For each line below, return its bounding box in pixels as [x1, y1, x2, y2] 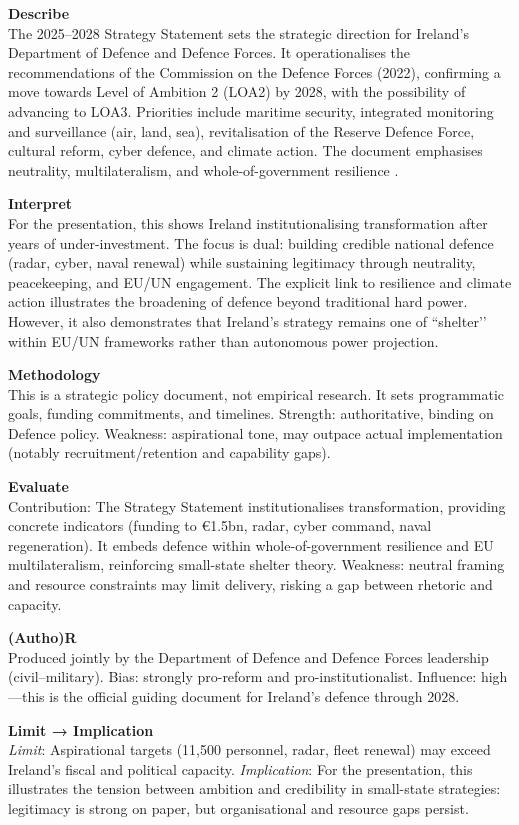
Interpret [8, 193, 73, 214]
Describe [8, 3, 70, 23]
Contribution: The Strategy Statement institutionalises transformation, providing [8, 495, 506, 516]
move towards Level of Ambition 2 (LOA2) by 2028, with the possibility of [8, 81, 466, 102]
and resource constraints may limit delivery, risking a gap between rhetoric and [8, 574, 493, 595]
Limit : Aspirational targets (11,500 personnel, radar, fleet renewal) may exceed [8, 739, 491, 760]
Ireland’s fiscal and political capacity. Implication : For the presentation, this [8, 758, 473, 779]
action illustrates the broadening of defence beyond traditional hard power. [8, 291, 468, 312]
